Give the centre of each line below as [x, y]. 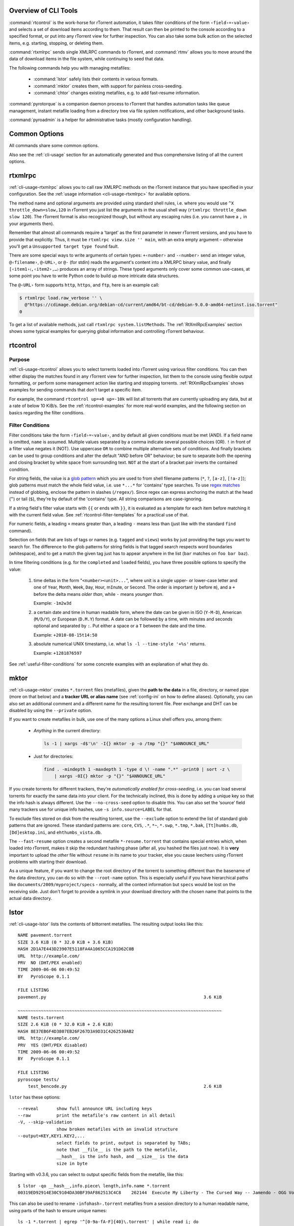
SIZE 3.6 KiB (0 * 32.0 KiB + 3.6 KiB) [66, 942]
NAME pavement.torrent [45, 935]
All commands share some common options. [54, 146]
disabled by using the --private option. [51, 711]
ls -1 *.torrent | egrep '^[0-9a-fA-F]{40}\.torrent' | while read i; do [108, 1222]
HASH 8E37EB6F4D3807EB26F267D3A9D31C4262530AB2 [76, 1031]
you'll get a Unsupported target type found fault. [64, 246]
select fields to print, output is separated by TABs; [124, 1143]
